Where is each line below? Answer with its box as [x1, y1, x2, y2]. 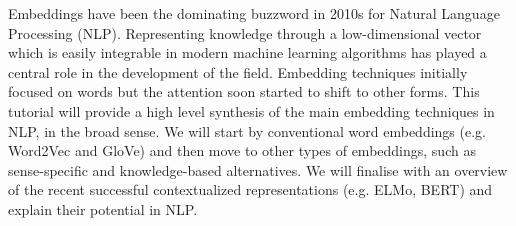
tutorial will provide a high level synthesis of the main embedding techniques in [8, 100, 495, 121]
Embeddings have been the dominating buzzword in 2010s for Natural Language [8, 3, 500, 23]
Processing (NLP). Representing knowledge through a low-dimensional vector [8, 22, 482, 43]
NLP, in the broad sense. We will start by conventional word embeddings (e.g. [8, 120, 486, 141]
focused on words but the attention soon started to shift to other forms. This [8, 81, 480, 102]
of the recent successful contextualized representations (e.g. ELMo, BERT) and [8, 179, 493, 200]
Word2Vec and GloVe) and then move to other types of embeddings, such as [8, 140, 476, 161]
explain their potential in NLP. [8, 198, 198, 219]
